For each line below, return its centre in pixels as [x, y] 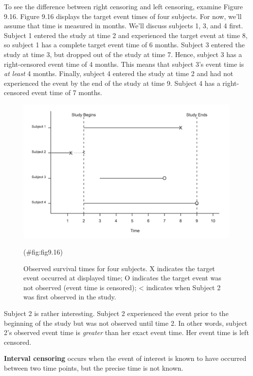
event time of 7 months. [67, 92]
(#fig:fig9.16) [43, 252]
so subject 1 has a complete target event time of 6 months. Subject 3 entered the [124, 45]
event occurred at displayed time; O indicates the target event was [122, 278]
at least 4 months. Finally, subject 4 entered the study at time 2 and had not [119, 73]
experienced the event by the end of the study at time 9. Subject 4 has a [112, 83]
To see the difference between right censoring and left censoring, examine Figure [123, 6]
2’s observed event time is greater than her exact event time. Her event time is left [126, 332]
